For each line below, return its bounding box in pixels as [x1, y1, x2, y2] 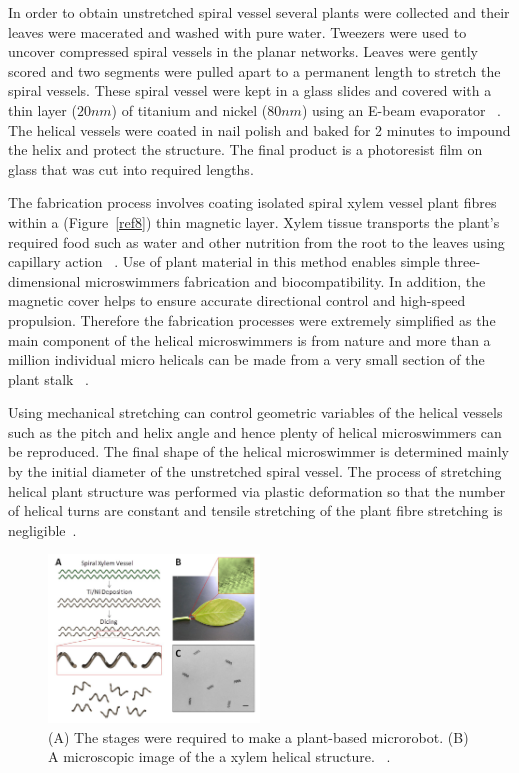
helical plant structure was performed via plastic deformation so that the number [8, 480, 506, 501]
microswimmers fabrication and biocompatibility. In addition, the [85, 270, 486, 291]
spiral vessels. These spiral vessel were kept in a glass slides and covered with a [8, 80, 492, 101]
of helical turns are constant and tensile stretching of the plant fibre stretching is [8, 500, 503, 521]
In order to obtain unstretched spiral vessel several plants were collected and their [8, 2, 510, 22]
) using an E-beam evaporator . [301, 99, 501, 120]
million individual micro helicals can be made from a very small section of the [8, 349, 485, 370]
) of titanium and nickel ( [111, 99, 268, 120]
